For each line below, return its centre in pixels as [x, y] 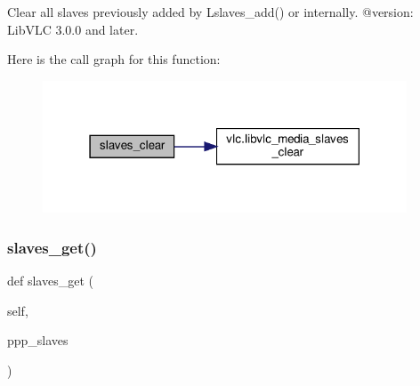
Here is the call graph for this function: [114, 59]
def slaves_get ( [50, 280]
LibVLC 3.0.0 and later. [73, 29]
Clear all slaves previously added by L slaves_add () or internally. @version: [210, 12]
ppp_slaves [38, 340]
